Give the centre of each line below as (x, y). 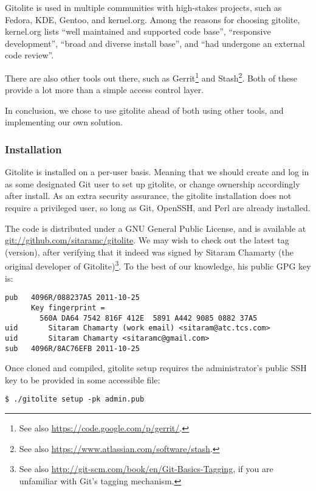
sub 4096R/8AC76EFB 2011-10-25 (72, 348)
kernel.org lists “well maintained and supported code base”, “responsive (138, 31)
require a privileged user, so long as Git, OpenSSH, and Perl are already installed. (158, 207)
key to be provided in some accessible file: (83, 379)
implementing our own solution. (64, 122)
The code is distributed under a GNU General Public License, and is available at (156, 228)
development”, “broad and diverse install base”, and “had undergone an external (155, 43)
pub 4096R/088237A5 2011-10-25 (72, 298)
